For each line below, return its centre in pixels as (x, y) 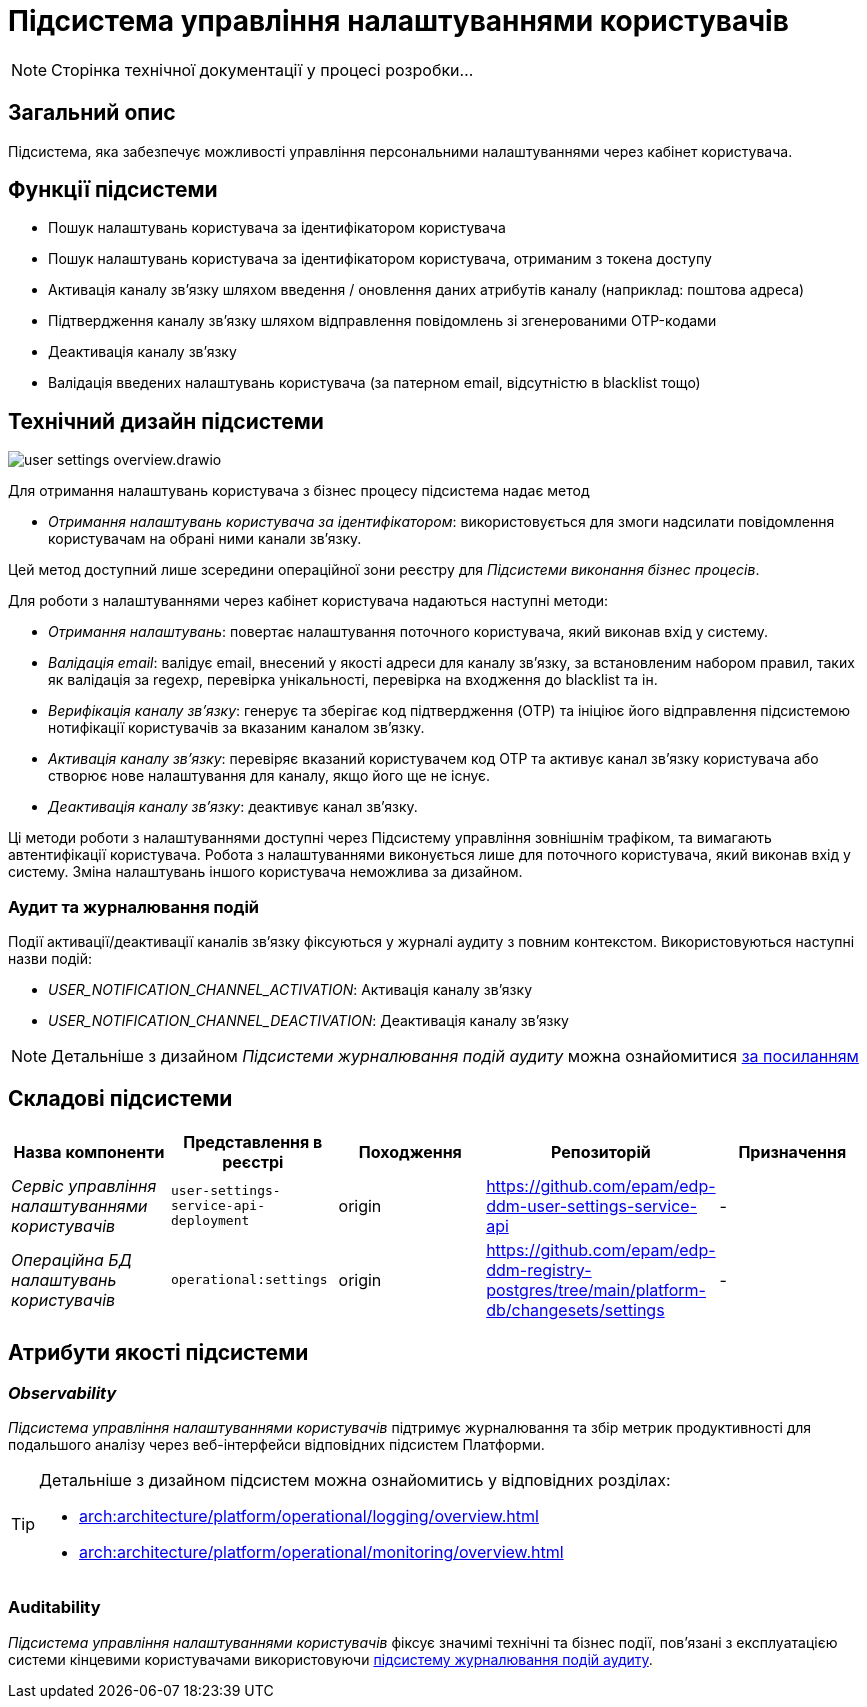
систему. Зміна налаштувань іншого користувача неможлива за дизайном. (265, 872)
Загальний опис (92, 113)
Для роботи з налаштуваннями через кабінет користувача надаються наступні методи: (308, 601)
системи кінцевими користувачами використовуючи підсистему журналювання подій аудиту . (330, 1659)
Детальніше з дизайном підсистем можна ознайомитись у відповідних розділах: (355, 1480)
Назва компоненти (89, 1151)
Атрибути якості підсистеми (158, 1353)
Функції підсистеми (113, 190)
